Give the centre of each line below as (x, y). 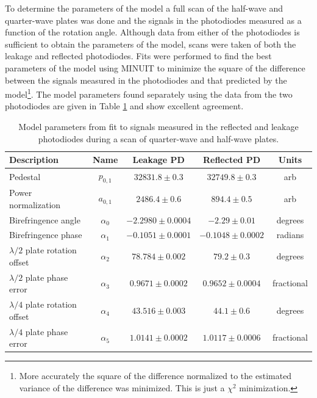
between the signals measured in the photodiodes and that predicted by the (146, 80)
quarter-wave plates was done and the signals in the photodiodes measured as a (153, 20)
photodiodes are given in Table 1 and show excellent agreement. (124, 106)
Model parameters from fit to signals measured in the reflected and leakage (158, 126)
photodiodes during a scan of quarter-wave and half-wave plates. (158, 138)
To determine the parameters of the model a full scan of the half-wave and (144, 8)
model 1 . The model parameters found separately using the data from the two (149, 93)
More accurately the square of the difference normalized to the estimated (155, 376)
